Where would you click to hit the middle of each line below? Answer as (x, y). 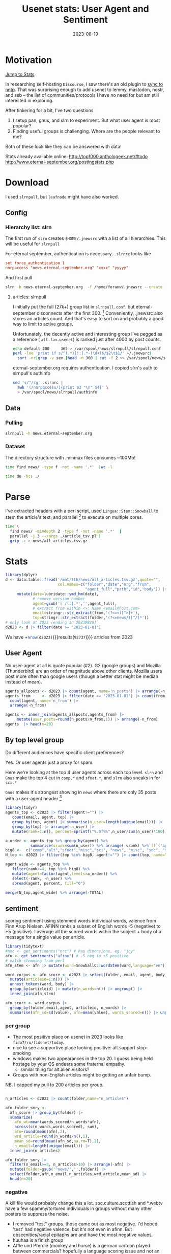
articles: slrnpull (30, 297)
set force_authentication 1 (35, 263)
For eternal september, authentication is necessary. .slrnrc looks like (78, 254)
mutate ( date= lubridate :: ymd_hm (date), (58, 594)
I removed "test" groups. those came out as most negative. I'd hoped (85, 1224)
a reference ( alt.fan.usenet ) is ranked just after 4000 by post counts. (87, 339)
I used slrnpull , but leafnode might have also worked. (62, 196)
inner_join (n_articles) (35, 1151)
